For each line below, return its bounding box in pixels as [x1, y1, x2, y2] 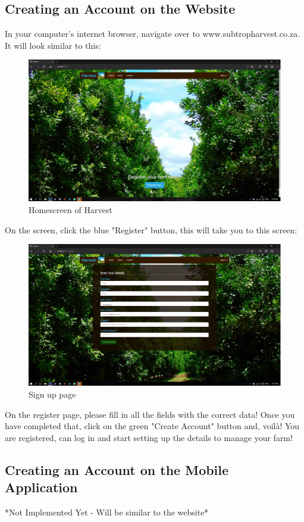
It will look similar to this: [5, 39, 101, 51]
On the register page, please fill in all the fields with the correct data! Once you [5, 408, 295, 420]
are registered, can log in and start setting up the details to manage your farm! [5, 431, 293, 443]
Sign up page [29, 387, 76, 400]
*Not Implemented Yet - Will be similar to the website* [5, 505, 209, 518]
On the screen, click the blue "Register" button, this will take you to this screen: [5, 223, 297, 236]
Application [5, 478, 78, 496]
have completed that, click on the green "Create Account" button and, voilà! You [5, 420, 300, 432]
